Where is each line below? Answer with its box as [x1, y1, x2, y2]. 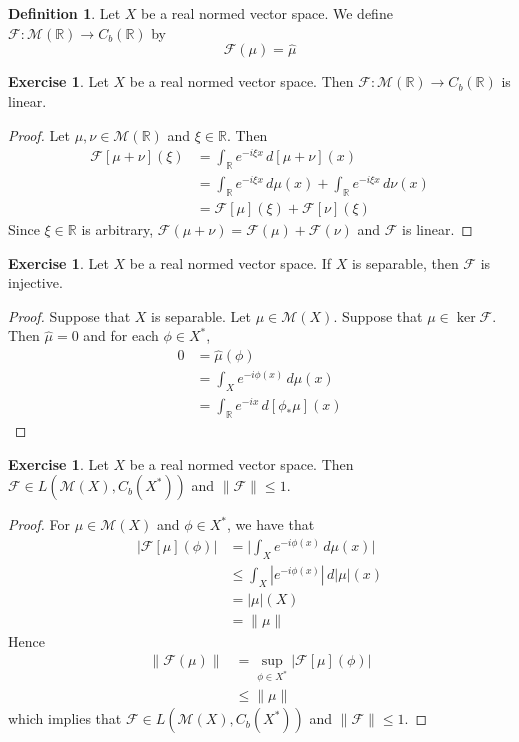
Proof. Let [8, 124, 70, 145]
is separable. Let [151, 305, 251, 326]
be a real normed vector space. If [129, 252, 331, 273]
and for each [83, 325, 159, 346]
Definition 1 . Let [8, 3, 121, 23]
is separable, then [351, 252, 459, 273]
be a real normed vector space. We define [141, 3, 393, 23]
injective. [8, 272, 63, 293]
